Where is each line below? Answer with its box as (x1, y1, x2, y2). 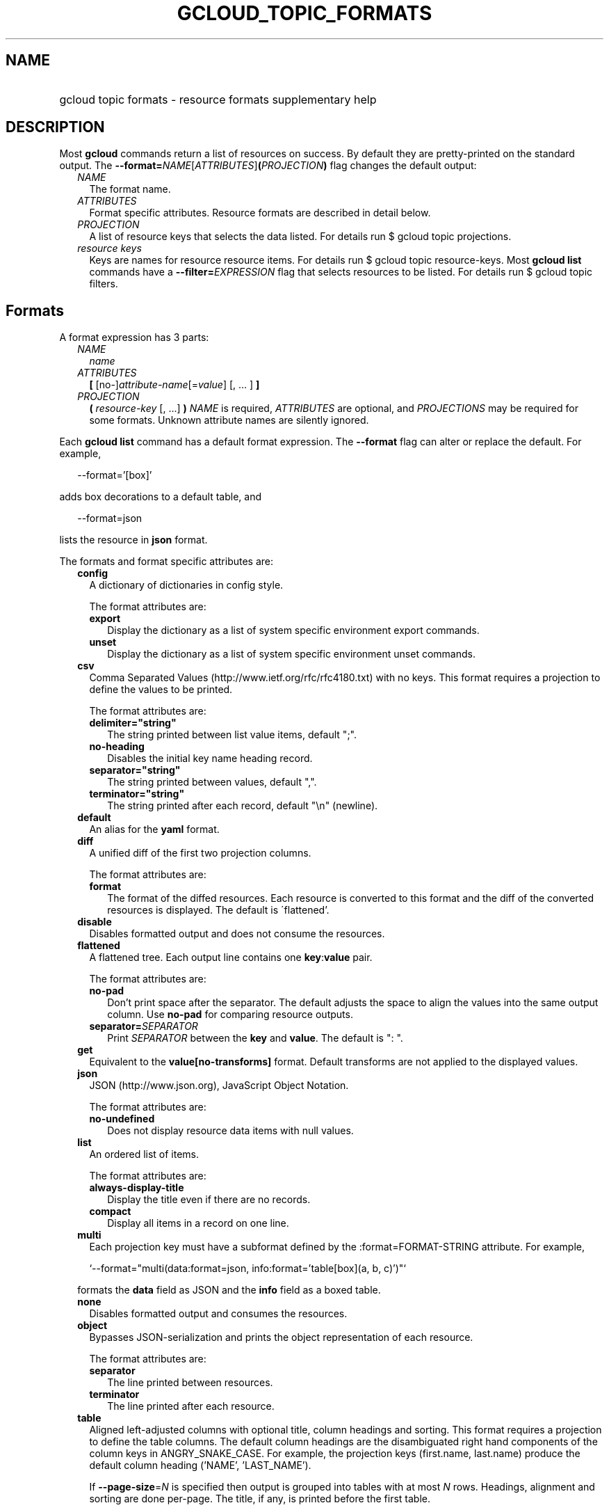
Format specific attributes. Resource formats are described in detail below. (89, 207, 431, 219)
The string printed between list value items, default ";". (107, 729, 357, 741)
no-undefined (89, 1113, 155, 1125)
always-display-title (89, 1182, 184, 1194)
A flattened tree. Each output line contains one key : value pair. (89, 951, 373, 964)
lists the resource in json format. (59, 534, 208, 546)
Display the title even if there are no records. (107, 1193, 311, 1206)
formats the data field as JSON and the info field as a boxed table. (77, 1284, 381, 1296)
